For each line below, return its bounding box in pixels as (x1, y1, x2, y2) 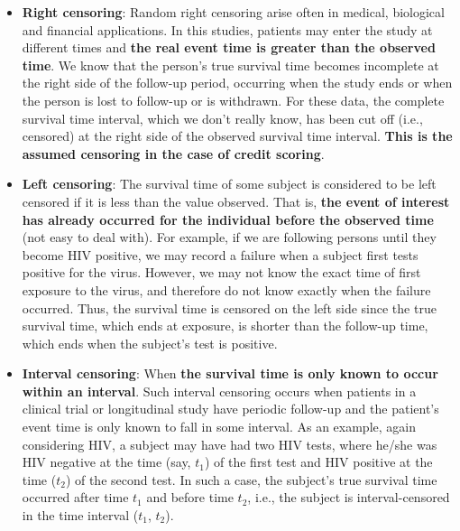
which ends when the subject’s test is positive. (22, 333, 278, 352)
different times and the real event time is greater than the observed (22, 38, 436, 57)
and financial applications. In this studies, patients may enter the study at (22, 20, 433, 39)
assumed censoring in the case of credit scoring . (22, 144, 325, 163)
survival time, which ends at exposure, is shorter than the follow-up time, (22, 316, 428, 335)
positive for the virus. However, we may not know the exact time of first (22, 263, 421, 282)
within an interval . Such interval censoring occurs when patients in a (22, 381, 417, 400)
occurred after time (22, 488, 129, 507)
